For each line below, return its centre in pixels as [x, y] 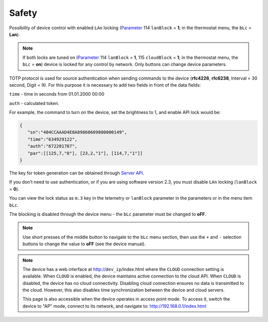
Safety [23, 13]
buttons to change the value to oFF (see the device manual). [84, 244]
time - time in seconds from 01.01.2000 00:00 [57, 94]
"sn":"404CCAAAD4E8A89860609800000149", [77, 132]
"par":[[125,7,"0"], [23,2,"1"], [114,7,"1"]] [85, 153]
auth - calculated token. [34, 103]
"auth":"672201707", [53, 146]
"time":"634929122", [53, 139]
